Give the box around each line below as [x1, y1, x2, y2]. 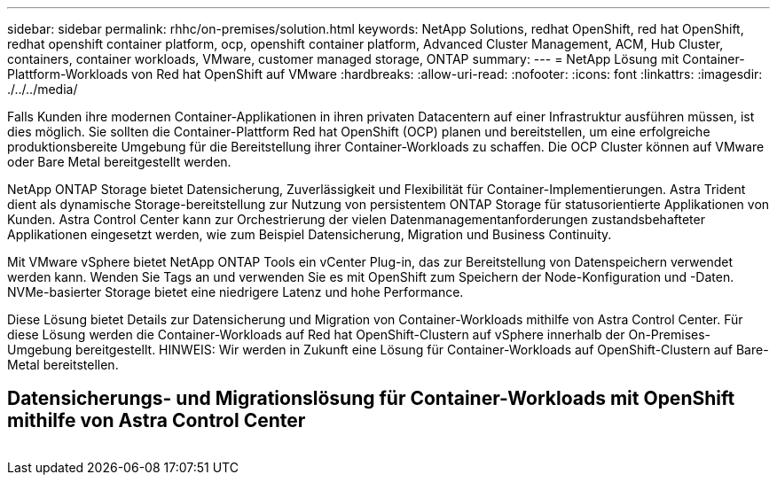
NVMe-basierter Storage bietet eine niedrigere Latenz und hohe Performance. [7, 284, 464, 299]
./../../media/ [7, 82, 78, 97]
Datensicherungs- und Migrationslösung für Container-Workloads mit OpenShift [7, 387, 735, 410]
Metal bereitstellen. [7, 357, 119, 372]
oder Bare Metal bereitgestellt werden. [7, 154, 232, 169]
